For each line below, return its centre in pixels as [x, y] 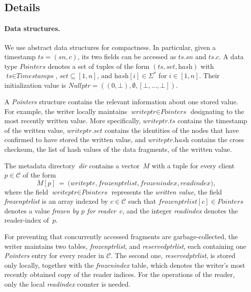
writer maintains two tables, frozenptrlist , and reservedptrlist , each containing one [125, 246]
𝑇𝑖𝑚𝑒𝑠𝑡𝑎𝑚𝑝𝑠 [35, 76]
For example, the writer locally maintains [66, 111]
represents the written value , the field [167, 191]
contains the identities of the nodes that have [172, 130]
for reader [102, 210]
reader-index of [27, 220]
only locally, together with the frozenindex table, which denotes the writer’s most [125, 265]
